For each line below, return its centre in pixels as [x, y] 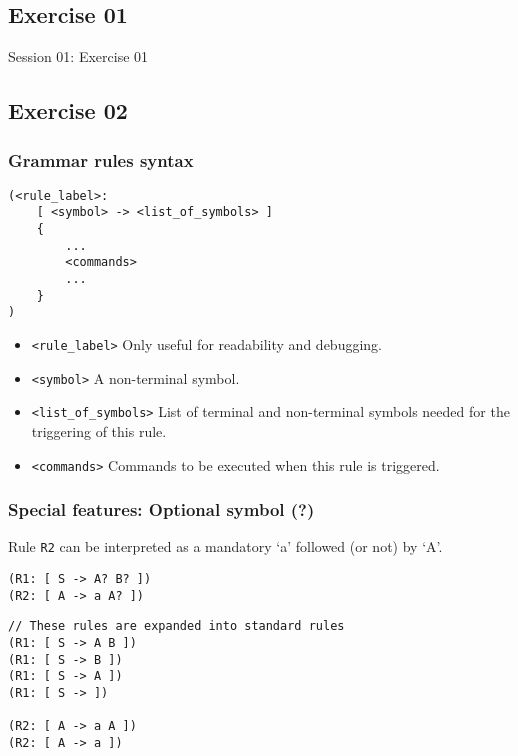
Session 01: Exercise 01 [78, 56]
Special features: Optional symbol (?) [161, 509]
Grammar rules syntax [101, 159]
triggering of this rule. [99, 431]
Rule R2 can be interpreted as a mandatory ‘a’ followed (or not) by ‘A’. [225, 546]
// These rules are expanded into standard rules [176, 626]
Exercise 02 [68, 110]
